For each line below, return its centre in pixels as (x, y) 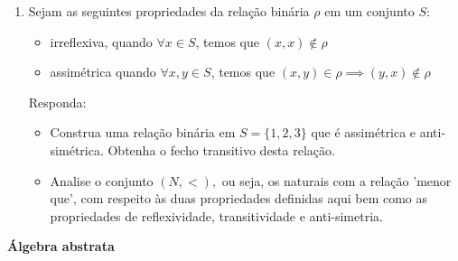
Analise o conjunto (102, 180)
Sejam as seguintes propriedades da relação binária (169, 11)
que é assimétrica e (364, 132)
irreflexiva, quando (101, 41)
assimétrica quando (103, 72)
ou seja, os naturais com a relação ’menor (336, 180)
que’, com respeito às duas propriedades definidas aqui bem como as (239, 198)
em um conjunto (369, 11)
